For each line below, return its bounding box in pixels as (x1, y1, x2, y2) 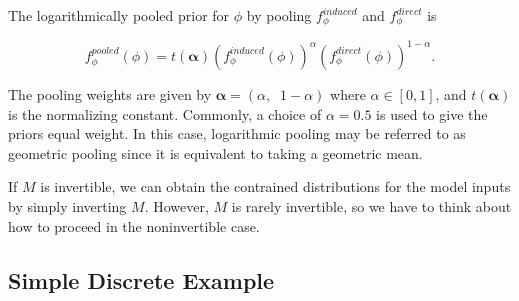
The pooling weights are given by (8, 83, 212, 104)
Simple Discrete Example (8, 264, 275, 295)
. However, (144, 195, 209, 216)
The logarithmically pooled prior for (8, 5, 230, 25)
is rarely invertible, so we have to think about (231, 195, 512, 216)
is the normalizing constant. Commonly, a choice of (8, 103, 322, 124)
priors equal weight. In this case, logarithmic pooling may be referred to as (8, 123, 466, 144)
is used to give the (376, 103, 488, 124)
